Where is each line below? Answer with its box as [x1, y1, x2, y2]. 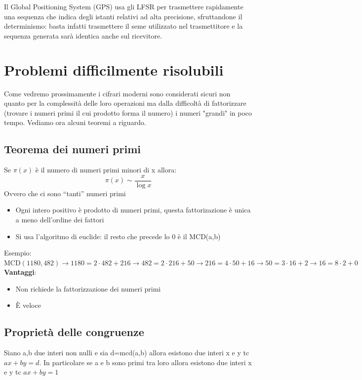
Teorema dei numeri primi [4, 141, 141, 157]
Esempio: [4, 248, 32, 258]
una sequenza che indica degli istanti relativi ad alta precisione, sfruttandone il [4, 11, 242, 21]
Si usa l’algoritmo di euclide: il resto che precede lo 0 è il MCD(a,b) [15, 231, 221, 241]
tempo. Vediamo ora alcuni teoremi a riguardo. [4, 117, 146, 127]
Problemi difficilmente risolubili [4, 59, 224, 80]
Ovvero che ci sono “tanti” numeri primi [4, 188, 126, 198]
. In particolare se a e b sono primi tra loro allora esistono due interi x [39, 357, 252, 367]
